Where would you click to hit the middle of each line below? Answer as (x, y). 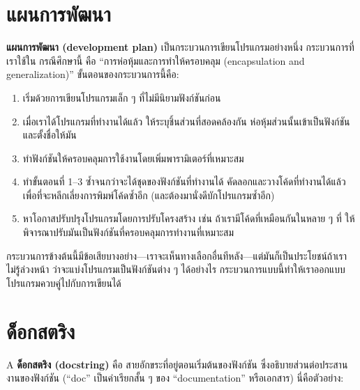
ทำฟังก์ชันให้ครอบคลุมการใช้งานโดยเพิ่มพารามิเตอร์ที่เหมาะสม (133, 158)
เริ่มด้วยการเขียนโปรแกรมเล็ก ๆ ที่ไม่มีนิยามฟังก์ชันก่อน (122, 97)
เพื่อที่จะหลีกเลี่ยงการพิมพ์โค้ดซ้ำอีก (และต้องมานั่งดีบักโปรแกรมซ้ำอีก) (149, 195)
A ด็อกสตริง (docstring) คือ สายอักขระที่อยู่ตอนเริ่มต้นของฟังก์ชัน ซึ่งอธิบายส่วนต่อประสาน (177, 364)
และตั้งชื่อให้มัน (50, 135)
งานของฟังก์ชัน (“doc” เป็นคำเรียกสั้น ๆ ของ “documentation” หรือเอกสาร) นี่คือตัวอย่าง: (175, 378)
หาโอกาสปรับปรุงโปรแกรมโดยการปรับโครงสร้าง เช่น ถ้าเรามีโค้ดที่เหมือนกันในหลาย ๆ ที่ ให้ (189, 218)
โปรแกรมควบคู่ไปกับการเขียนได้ (64, 282)
